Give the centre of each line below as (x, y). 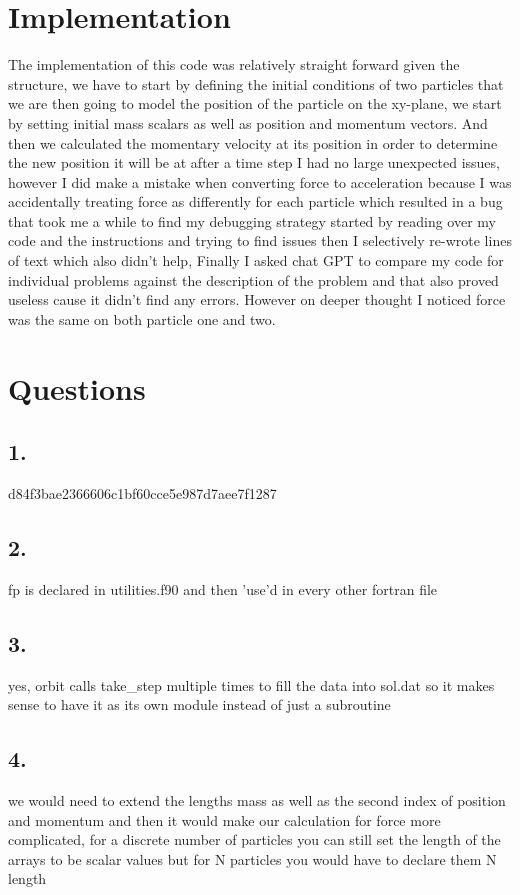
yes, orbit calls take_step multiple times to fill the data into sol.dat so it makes (251, 684)
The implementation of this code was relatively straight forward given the (234, 64)
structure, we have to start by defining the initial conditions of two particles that (256, 83)
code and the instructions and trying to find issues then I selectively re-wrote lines (260, 240)
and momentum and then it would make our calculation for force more (224, 819)
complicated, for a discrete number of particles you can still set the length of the (254, 839)
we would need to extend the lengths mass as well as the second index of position (257, 800)
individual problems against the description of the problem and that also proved (253, 279)
